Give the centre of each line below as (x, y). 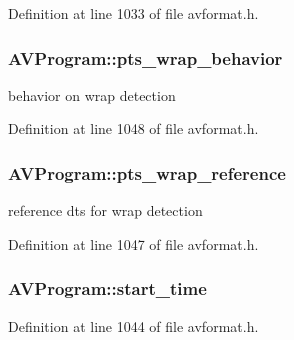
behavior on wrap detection (92, 94)
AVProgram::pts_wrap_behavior (145, 57)
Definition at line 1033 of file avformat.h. (133, 13)
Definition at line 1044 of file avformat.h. (133, 325)
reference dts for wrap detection (105, 210)
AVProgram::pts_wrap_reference (147, 172)
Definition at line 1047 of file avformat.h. (133, 243)
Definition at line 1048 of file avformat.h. (133, 128)
